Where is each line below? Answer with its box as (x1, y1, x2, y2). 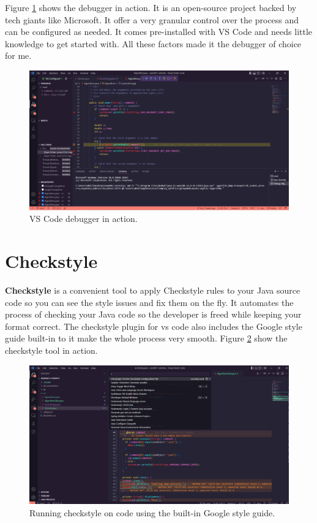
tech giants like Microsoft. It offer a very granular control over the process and (5, 13, 299, 26)
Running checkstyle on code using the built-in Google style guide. (29, 506, 275, 519)
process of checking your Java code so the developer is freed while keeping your (5, 308, 302, 321)
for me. (5, 49, 32, 62)
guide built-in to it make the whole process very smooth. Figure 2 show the (5, 332, 288, 345)
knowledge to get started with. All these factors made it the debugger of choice (5, 37, 302, 50)
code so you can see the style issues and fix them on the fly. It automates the (5, 296, 294, 308)
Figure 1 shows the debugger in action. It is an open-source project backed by (5, 1, 297, 13)
